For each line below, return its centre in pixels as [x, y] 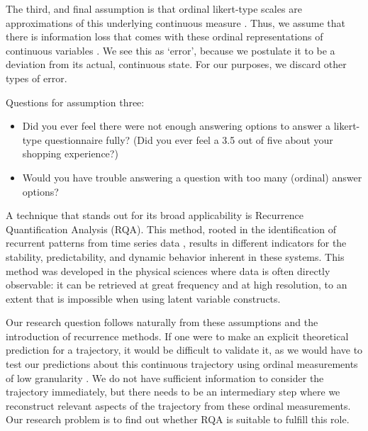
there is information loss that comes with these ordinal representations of [165, 37]
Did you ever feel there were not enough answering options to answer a [176, 126]
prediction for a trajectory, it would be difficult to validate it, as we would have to [184, 350]
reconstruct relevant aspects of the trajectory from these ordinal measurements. [178, 405]
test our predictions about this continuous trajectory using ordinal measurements [182, 364]
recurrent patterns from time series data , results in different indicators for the [176, 243]
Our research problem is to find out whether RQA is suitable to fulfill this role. [178, 419]
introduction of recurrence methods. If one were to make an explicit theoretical [177, 336]
